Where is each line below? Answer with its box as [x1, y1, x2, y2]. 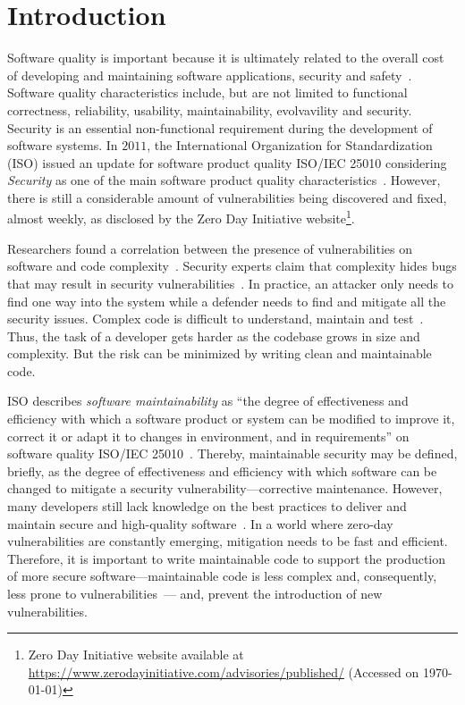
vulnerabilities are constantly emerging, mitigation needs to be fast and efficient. [7, 532, 448, 550]
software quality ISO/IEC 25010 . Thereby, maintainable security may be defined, [7, 444, 458, 463]
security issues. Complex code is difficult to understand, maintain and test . [7, 309, 424, 328]
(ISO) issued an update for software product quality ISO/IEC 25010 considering [7, 153, 447, 172]
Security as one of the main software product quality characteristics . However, [7, 171, 441, 189]
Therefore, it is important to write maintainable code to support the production [7, 549, 446, 567]
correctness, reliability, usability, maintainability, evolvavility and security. [7, 100, 412, 119]
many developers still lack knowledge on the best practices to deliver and [7, 497, 407, 516]
